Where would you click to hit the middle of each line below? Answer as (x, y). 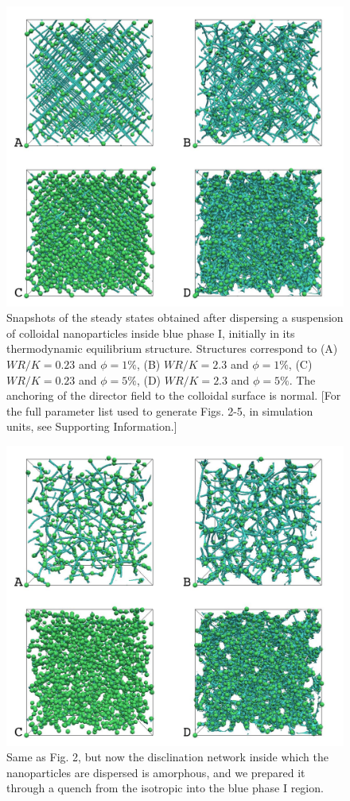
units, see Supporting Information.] (92, 426)
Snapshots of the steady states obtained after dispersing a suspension (175, 317)
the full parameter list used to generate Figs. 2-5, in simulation (160, 410)
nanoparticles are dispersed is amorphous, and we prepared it (156, 772)
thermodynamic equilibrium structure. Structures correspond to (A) (172, 348)
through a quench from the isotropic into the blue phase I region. (165, 788)
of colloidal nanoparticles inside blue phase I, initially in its (151, 333)
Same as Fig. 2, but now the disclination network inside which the (167, 757)
